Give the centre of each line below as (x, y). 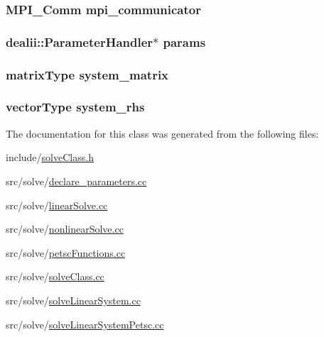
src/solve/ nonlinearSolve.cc (65, 229)
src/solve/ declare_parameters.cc (76, 181)
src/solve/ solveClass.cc (55, 276)
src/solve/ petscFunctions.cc (66, 252)
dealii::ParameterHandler (80, 42)
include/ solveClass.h (50, 157)
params (184, 42)
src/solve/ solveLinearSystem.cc (73, 300)
